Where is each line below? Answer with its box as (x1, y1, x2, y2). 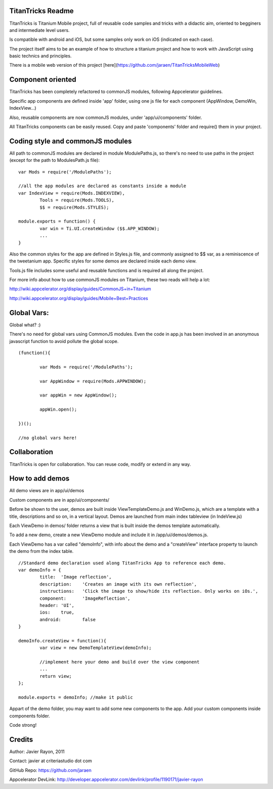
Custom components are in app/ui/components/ (9, 497, 110, 503)
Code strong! (9, 722, 37, 728)
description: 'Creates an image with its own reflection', (39, 581, 197, 587)
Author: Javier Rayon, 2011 (9, 749, 65, 755)
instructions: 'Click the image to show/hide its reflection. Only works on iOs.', (39, 588, 258, 594)
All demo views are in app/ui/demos (9, 488, 84, 494)
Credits (9, 735, 33, 743)
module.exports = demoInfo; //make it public (18, 694, 133, 700)
